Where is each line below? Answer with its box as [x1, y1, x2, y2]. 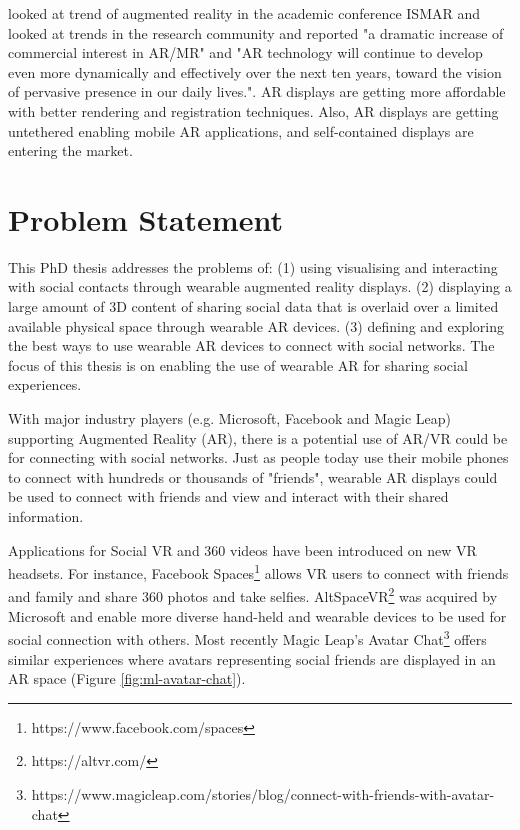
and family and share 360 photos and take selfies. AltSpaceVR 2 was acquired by [8, 583, 498, 607]
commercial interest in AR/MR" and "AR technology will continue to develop [8, 42, 483, 63]
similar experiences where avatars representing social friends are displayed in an [8, 648, 496, 669]
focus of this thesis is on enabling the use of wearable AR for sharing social [8, 354, 468, 375]
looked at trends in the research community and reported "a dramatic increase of [8, 22, 504, 43]
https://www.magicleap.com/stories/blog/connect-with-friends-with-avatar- [31, 783, 495, 804]
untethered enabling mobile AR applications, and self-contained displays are [8, 120, 474, 141]
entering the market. [8, 140, 133, 161]
